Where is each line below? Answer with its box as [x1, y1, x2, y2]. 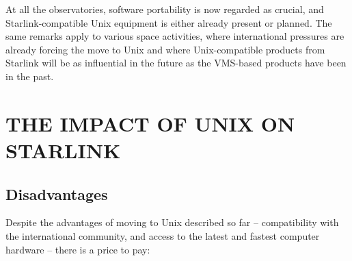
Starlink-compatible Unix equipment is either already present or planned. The [5, 15, 332, 29]
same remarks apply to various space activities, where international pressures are [5, 29, 344, 43]
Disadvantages [5, 183, 108, 204]
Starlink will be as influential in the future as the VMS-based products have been [5, 55, 347, 70]
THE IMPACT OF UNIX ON [5, 109, 295, 137]
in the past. [5, 69, 54, 83]
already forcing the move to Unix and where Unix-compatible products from [5, 42, 325, 56]
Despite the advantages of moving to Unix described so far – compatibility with [5, 215, 339, 229]
